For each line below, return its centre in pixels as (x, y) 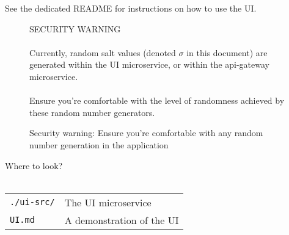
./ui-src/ (32, 202)
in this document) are (227, 52)
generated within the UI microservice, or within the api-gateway (149, 64)
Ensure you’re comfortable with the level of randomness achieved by (157, 100)
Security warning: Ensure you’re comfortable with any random (146, 133)
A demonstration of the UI (122, 220)
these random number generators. (92, 112)
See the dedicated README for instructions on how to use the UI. (131, 8)
